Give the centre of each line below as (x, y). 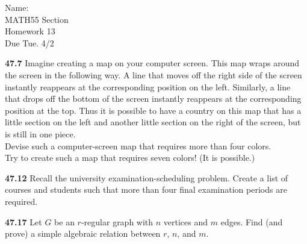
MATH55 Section (37, 19)
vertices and (186, 221)
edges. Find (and (252, 221)
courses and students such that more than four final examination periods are (146, 189)
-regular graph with (117, 221)
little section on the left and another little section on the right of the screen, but (153, 122)
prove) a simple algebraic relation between (83, 233)
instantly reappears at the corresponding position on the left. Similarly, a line (148, 86)
